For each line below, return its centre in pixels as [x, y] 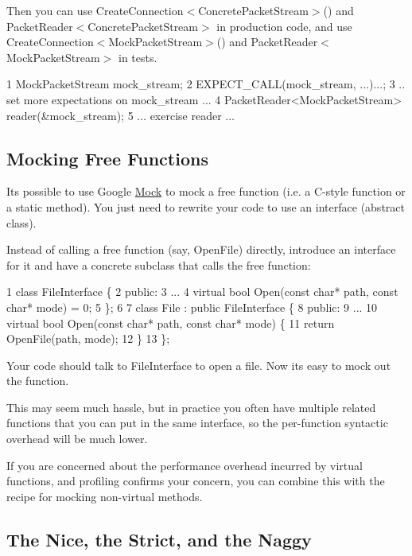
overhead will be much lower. [77, 439]
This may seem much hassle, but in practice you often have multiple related [191, 407]
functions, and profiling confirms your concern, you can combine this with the [196, 481]
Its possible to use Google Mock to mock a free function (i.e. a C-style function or [206, 191]
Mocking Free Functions [107, 158]
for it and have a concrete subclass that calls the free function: [159, 264]
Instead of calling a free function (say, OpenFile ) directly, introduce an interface [201, 249]
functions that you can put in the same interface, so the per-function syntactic [197, 423]
